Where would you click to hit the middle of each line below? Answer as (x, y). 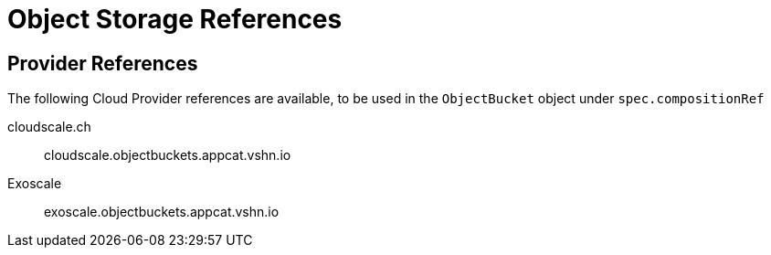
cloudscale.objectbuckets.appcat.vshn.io (168, 155)
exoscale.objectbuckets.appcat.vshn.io (162, 212)
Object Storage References (175, 19)
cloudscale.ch (49, 127)
